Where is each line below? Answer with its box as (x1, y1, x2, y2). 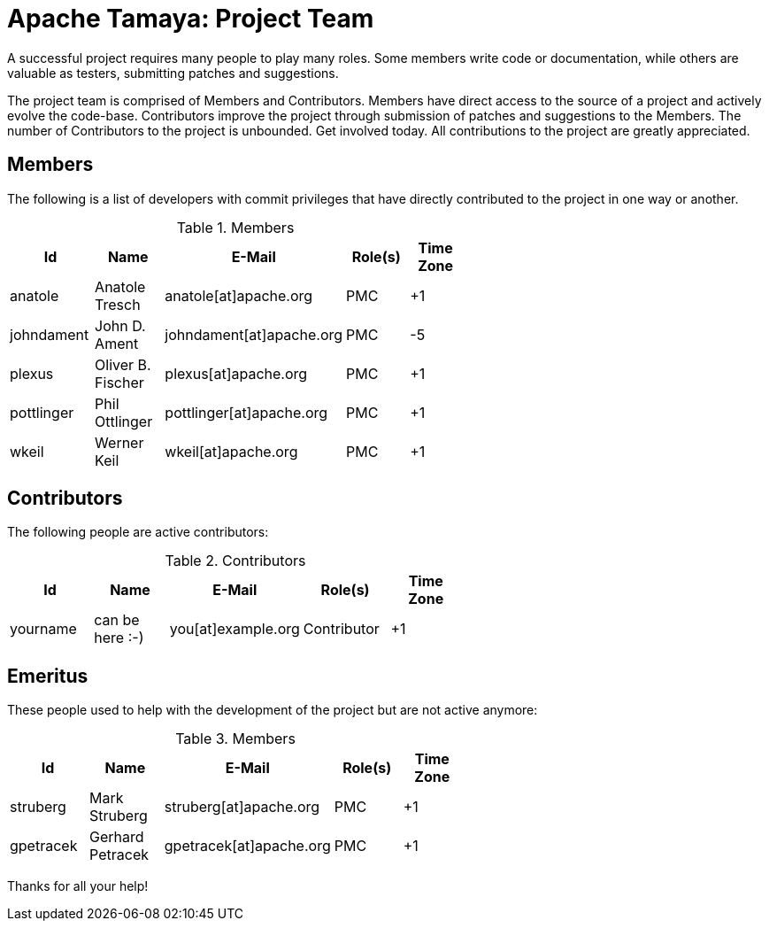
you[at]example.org (169, 620, 300, 638)
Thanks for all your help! (7, 878, 149, 894)
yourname (10, 620, 77, 638)
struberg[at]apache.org (164, 798, 320, 816)
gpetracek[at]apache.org (164, 837, 331, 855)
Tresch (95, 295, 141, 313)
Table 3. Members (175, 730, 296, 748)
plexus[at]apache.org (165, 364, 308, 383)
